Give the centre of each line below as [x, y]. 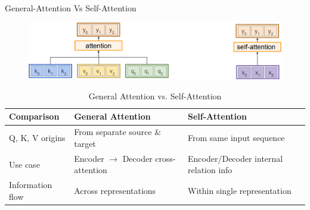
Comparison [34, 116]
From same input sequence [236, 138]
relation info [210, 170]
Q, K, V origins [37, 138]
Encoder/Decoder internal [235, 158]
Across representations [115, 190]
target [85, 143]
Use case [24, 164]
